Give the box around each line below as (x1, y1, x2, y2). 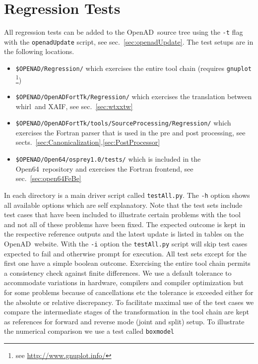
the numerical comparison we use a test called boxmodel (4, 326, 174, 336)
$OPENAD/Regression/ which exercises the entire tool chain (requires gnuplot (15, 63, 252, 73)
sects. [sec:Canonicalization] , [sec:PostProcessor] (15, 137, 160, 147)
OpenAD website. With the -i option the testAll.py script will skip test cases (4, 238, 248, 248)
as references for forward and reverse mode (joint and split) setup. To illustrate (4, 316, 245, 326)
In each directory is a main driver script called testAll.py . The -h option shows (4, 189, 250, 200)
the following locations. (4, 46, 74, 57)
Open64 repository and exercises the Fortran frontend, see (15, 163, 193, 174)
